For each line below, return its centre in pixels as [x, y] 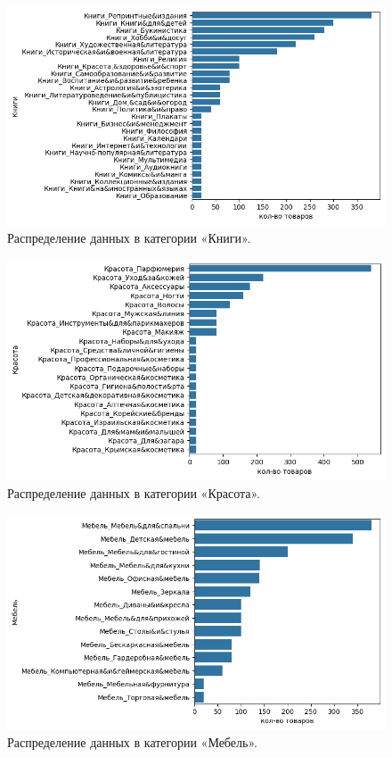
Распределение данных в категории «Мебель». [132, 741]
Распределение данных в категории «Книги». [129, 237]
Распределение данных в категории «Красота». [134, 492]
